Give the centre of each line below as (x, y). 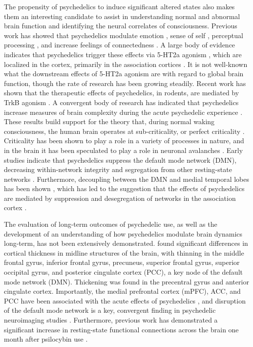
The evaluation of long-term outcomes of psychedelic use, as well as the (111, 224)
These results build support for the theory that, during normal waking (109, 121)
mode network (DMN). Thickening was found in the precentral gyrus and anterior (126, 281)
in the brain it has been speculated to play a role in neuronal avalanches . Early (124, 150)
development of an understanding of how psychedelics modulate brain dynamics (123, 233)
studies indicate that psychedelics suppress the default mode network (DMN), (120, 160)
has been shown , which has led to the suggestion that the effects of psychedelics (124, 188)
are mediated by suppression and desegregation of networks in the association (120, 198)
